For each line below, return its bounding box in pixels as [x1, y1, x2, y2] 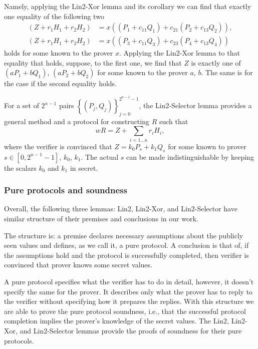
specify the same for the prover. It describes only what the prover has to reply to [4, 286, 253, 296]
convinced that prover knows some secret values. [4, 259, 152, 270]
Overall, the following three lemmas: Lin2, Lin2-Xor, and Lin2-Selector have [4, 203, 237, 214]
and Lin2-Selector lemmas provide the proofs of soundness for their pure [20, 325, 242, 335]
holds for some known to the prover [4, 48, 113, 58]
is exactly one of [191, 57, 241, 68]
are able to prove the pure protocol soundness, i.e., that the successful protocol [4, 305, 246, 316]
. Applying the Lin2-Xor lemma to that [119, 48, 240, 58]
